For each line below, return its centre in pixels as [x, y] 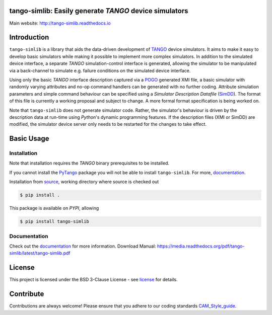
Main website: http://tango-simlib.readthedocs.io [60, 23]
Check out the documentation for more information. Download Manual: [83, 246]
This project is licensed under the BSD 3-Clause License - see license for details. [93, 280]
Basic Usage [29, 139]
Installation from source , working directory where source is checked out [84, 182]
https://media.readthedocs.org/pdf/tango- [201, 246]
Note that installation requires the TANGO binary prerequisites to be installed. [89, 163]
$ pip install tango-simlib [54, 222]
